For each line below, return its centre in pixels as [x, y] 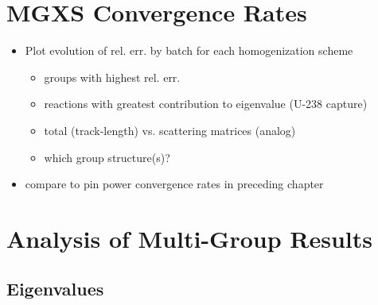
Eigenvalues [55, 289]
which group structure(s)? [107, 157]
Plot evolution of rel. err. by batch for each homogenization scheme [189, 50]
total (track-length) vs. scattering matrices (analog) [170, 130]
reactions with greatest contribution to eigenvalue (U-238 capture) [206, 104]
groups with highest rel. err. [112, 77]
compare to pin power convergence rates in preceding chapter [174, 184]
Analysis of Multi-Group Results [189, 238]
